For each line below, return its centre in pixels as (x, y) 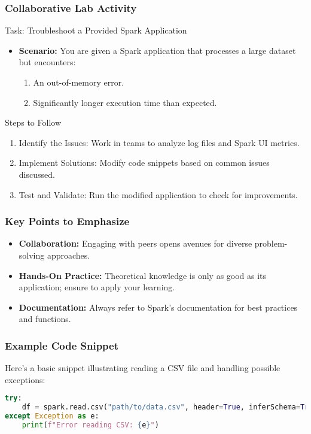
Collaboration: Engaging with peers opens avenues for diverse (135, 243)
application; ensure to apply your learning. (97, 287)
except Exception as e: (52, 416)
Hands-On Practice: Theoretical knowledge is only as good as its (143, 275)
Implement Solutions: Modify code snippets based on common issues (144, 163)
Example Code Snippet (62, 345)
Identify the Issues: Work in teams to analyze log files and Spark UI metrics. (159, 142)
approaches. (68, 255)
